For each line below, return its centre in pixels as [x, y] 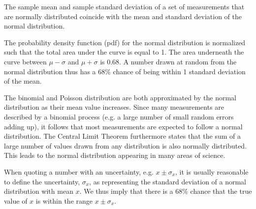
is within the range [64, 200]
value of [16, 200]
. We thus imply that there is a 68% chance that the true [166, 191]
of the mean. [23, 81]
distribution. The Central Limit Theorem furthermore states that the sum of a [123, 136]
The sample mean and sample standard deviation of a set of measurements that [124, 6]
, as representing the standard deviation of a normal [168, 181]
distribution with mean [39, 191]
